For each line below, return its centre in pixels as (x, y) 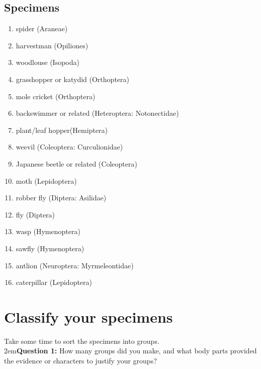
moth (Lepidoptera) (46, 180)
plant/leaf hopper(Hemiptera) (62, 130)
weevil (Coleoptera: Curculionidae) (69, 147)
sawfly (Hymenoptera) (50, 248)
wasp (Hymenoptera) (48, 231)
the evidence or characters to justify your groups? (80, 361)
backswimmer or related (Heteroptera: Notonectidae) (97, 113)
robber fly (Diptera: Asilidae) (61, 198)
